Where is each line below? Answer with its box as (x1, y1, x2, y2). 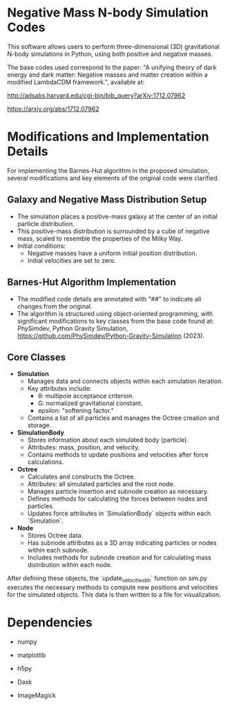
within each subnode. (27, 546, 89, 555)
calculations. (27, 458, 64, 466)
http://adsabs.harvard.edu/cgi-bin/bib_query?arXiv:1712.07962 (7, 91, 186, 100)
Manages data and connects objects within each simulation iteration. (27, 377, 223, 385)
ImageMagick (17, 691, 57, 700)
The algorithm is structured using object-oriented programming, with (17, 309, 213, 317)
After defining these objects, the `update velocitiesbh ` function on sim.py (7, 574, 207, 584)
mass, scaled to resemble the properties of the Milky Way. (17, 234, 183, 243)
